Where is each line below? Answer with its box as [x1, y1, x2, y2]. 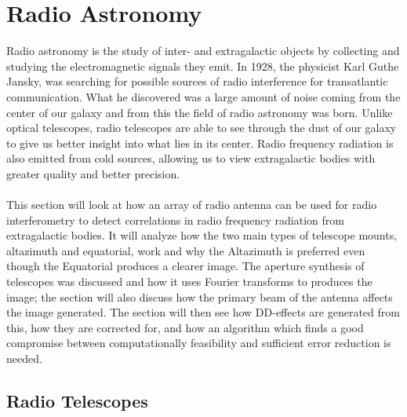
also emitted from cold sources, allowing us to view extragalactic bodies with [6, 150, 376, 166]
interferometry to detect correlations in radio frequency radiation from [6, 211, 344, 228]
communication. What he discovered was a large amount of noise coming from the [6, 88, 401, 104]
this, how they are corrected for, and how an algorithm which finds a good [6, 319, 364, 335]
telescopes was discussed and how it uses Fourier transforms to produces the [6, 273, 372, 290]
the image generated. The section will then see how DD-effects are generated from [6, 304, 400, 320]
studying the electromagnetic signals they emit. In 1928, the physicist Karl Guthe [6, 57, 399, 74]
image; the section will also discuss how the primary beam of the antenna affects [6, 288, 393, 305]
